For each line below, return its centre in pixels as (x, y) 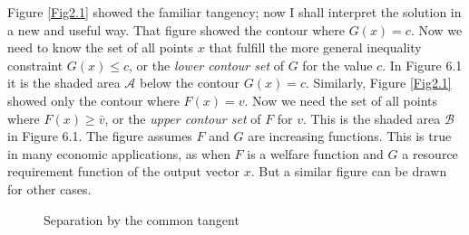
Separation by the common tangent (142, 219)
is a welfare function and (315, 153)
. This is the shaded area (372, 118)
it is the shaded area (64, 83)
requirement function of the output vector (124, 171)
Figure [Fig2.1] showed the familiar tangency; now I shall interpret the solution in (234, 12)
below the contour (190, 83)
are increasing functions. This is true (350, 136)
